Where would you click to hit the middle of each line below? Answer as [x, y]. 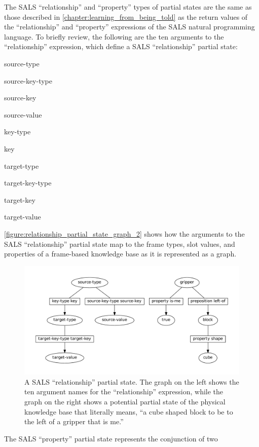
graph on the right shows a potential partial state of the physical [125, 401]
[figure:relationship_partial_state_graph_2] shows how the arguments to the [124, 233]
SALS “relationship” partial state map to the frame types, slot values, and [120, 244]
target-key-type [28, 183]
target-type [22, 165]
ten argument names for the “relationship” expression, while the [124, 392]
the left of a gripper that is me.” [74, 421]
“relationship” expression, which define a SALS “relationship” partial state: [121, 46]
